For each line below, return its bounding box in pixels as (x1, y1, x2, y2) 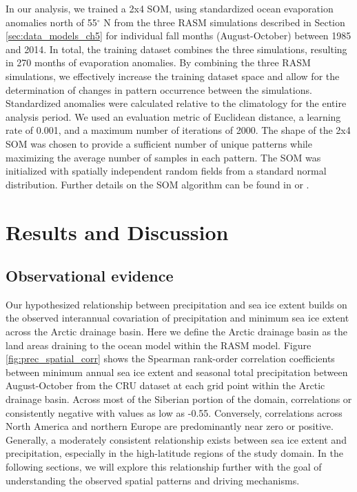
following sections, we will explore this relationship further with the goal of (6, 460, 322, 474)
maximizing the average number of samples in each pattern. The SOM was (6, 150, 321, 164)
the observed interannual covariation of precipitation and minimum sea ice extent (6, 311, 349, 325)
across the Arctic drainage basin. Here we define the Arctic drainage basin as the (6, 324, 348, 339)
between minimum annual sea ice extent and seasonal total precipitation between (6, 364, 348, 379)
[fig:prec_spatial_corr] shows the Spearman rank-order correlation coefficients (6, 351, 335, 366)
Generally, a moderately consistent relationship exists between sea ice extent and (6, 432, 347, 446)
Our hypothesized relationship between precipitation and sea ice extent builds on (6, 297, 347, 311)
